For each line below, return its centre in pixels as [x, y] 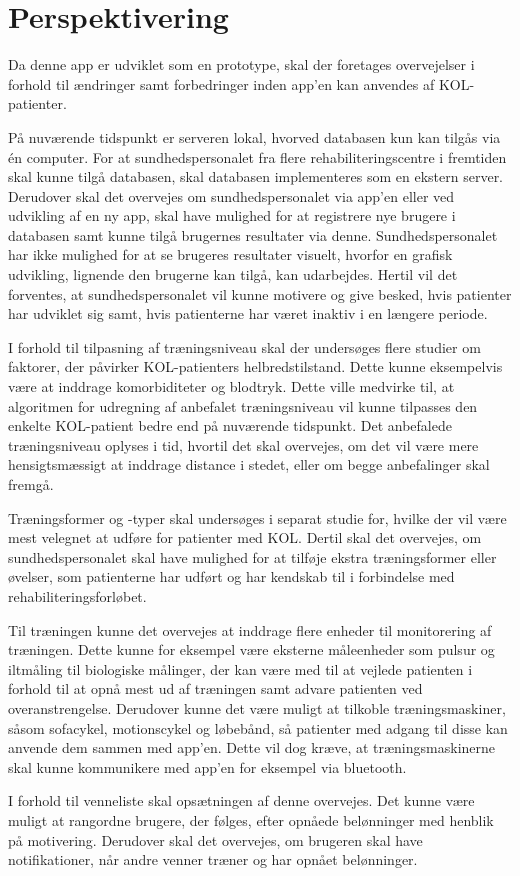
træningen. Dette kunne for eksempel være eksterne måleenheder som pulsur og [251, 649]
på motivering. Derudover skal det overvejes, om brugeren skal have [215, 839]
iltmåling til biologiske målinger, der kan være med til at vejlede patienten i [240, 668]
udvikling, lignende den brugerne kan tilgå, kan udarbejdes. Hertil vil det [233, 274]
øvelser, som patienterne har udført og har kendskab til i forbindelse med [231, 576]
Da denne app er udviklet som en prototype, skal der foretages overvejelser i [241, 64]
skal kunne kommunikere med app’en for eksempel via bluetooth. [207, 766]
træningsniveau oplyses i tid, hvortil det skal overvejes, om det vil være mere [243, 444]
